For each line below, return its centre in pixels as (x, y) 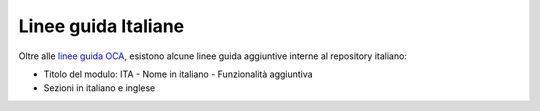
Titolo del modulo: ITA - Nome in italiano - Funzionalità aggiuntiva (178, 74)
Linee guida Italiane (101, 26)
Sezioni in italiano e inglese (99, 88)
